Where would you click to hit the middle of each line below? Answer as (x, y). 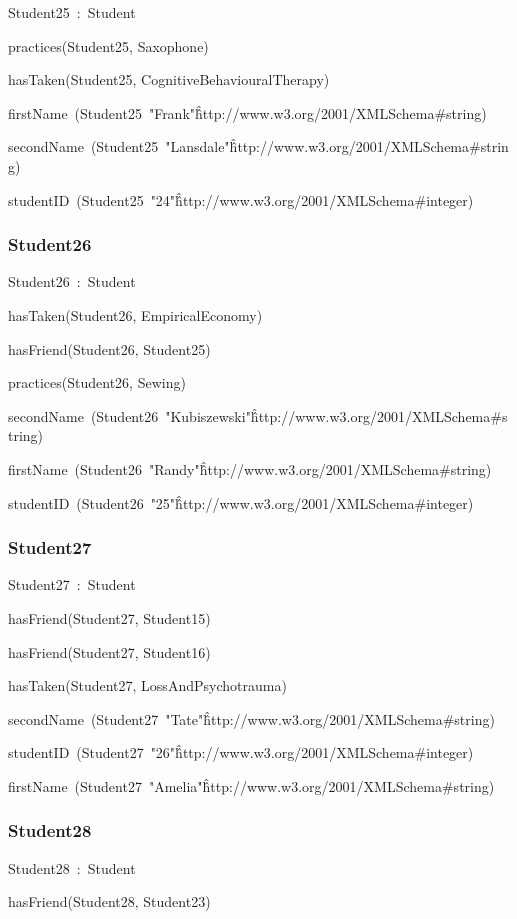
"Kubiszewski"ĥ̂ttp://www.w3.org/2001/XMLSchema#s (336, 415)
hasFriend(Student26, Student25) (109, 348)
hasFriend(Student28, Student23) (109, 901)
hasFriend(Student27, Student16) (109, 651)
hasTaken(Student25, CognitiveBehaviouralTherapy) (169, 79)
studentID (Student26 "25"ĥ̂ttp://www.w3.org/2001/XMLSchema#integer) (241, 502)
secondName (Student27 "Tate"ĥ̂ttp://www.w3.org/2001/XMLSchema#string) (251, 718)
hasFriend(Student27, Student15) (109, 617)
